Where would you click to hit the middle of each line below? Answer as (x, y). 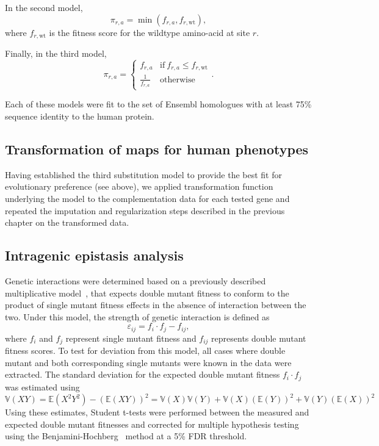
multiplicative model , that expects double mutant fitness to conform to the (147, 293)
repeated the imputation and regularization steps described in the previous (145, 210)
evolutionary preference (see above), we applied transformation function (139, 186)
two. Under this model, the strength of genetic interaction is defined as (137, 316)
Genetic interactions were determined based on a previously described (135, 280)
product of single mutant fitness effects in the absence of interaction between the (156, 305)
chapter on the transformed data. (67, 222)
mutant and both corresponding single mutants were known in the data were (148, 362)
